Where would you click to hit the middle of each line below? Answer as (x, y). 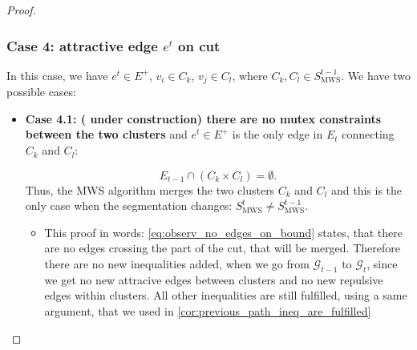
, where (250, 75)
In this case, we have (57, 75)
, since (382, 264)
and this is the (366, 189)
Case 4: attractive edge (82, 45)
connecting (368, 134)
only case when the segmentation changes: (129, 205)
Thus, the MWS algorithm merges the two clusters (150, 189)
